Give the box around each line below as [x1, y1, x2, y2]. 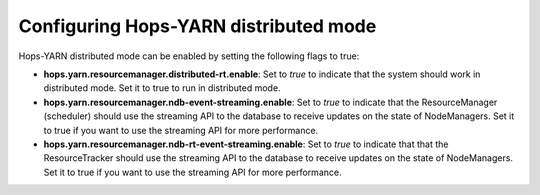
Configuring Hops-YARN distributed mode [18, 15, 377, 37]
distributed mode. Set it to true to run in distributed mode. [43, 82, 281, 94]
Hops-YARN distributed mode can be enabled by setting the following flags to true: [18, 50, 360, 62]
